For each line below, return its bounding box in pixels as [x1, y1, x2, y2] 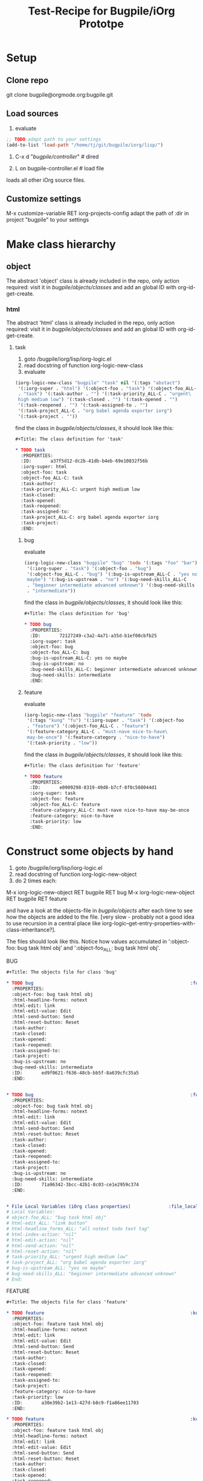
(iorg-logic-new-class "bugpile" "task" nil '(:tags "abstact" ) [14, 379, 181, 386]
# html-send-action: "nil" [6, 1242, 74, 1248]
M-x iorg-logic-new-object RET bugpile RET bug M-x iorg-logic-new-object [6, 889, 195, 896]
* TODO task [14, 447, 45, 453]
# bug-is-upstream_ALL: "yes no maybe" [6, 1265, 107, 1271]
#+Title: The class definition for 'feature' [24, 762, 141, 768]
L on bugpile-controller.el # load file [14, 164, 105, 172]
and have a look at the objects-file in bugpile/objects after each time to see [6, 907, 193, 914]
